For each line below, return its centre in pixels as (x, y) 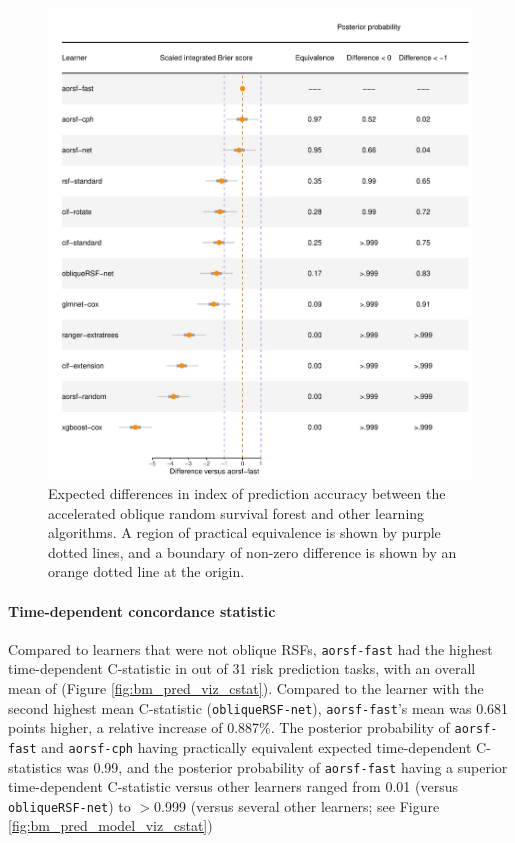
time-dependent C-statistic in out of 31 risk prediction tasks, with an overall (242, 668)
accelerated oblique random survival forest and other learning (236, 512)
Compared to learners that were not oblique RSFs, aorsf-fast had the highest (250, 648)
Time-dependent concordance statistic (142, 610)
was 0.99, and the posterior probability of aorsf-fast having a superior (287, 766)
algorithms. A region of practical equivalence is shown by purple (244, 532)
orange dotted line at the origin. (146, 571)
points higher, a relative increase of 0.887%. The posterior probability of (229, 727)
